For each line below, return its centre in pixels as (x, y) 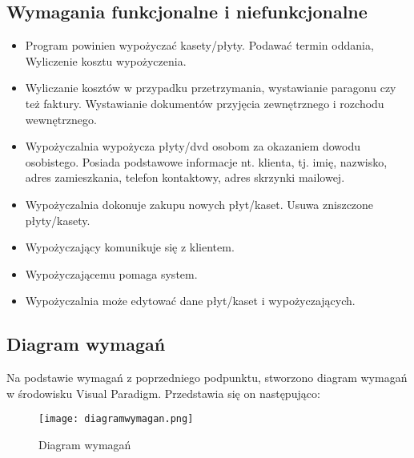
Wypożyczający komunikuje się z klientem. (130, 247)
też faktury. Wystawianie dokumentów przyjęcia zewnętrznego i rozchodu (205, 103)
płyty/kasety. (58, 220)
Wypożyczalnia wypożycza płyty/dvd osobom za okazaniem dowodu (193, 146)
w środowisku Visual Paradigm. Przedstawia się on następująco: (163, 393)
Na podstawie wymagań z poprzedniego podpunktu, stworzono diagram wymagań (207, 378)
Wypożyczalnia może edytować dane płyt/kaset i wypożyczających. (190, 301)
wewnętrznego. (61, 119)
